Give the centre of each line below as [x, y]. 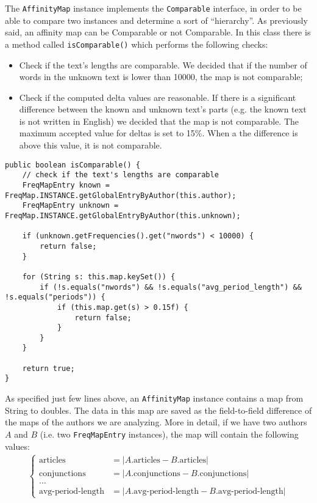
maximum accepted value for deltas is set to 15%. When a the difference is [158, 133]
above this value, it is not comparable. [91, 145]
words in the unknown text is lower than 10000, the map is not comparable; [161, 77]
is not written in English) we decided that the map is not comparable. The [159, 121]
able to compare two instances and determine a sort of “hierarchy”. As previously [156, 20]
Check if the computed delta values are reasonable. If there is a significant [158, 97]
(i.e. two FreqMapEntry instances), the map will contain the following [169, 434]
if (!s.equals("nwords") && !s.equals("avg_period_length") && [171, 287]
